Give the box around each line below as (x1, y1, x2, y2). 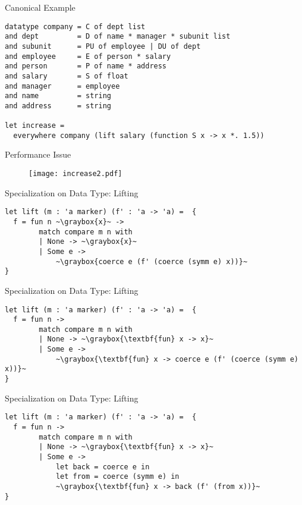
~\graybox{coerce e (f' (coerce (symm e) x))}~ (55, 257, 248, 266)
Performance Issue (5, 148, 71, 161)
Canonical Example (5, 1, 75, 13)
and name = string (5, 92, 111, 101)
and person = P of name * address (5, 62, 167, 71)
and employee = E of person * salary (5, 52, 171, 61)
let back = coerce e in (55, 462, 150, 471)
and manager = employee (5, 81, 120, 90)
